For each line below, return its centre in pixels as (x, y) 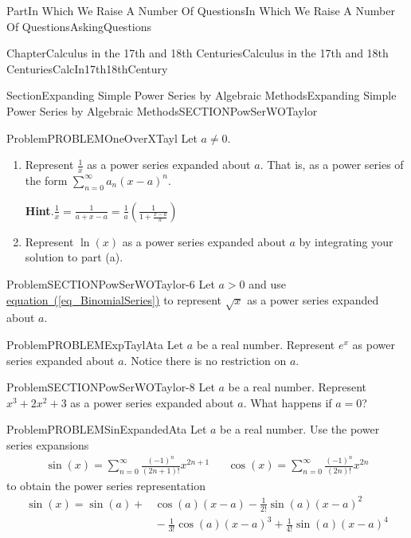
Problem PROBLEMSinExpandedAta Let (107, 429)
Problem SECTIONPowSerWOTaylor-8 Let (111, 387)
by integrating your (346, 241)
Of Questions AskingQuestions (79, 26)
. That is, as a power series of (332, 165)
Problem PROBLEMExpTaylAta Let (95, 344)
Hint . (39, 210)
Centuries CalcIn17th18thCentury (87, 68)
